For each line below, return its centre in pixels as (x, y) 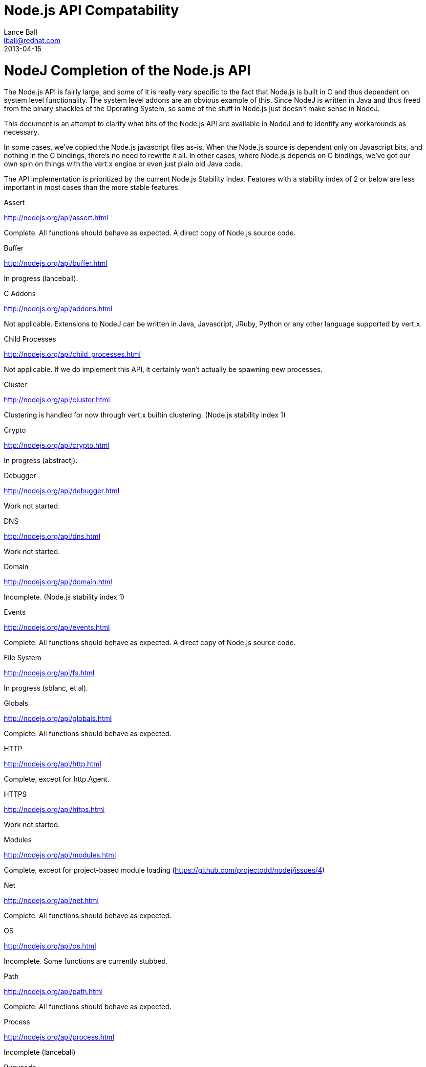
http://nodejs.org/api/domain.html (58, 582)
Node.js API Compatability (92, 10)
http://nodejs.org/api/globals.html (58, 719)
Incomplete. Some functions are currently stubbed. (86, 961)
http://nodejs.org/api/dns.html (52, 536)
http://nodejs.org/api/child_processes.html (72, 354)
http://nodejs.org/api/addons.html (58, 309)
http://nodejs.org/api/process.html (59, 1037)
